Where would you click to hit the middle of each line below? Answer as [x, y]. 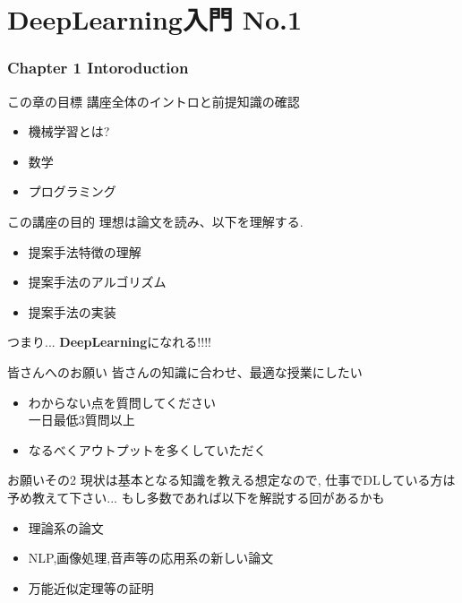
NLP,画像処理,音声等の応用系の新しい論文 [151, 558]
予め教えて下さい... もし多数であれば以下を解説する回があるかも [196, 497]
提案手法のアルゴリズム [97, 282]
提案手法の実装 [72, 311]
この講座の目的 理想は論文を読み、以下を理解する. [155, 221]
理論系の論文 [66, 527]
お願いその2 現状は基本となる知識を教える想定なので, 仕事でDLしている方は [231, 480]
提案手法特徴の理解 [85, 251]
